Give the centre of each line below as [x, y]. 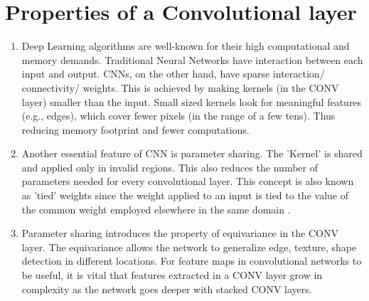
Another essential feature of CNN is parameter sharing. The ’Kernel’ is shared [192, 153]
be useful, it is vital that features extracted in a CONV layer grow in [172, 275]
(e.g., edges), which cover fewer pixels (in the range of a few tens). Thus [178, 116]
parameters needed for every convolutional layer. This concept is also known [188, 181]
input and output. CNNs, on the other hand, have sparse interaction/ [173, 74]
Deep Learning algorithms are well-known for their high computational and [186, 46]
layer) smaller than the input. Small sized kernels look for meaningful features [192, 101]
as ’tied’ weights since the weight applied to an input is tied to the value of [185, 195]
